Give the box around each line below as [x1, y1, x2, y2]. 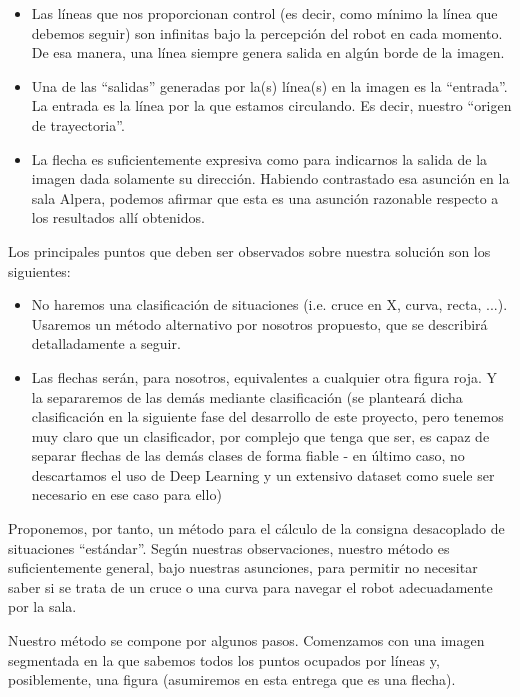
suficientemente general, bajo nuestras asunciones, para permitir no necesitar [8, 557, 478, 578]
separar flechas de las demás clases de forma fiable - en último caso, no [31, 445, 465, 466]
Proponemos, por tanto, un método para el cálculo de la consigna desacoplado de [8, 518, 505, 539]
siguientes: [8, 260, 71, 281]
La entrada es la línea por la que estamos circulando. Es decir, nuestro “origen [31, 95, 512, 116]
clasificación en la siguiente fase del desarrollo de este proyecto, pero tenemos [31, 406, 504, 427]
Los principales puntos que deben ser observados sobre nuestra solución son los [8, 240, 491, 261]
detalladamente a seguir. [31, 333, 181, 354]
